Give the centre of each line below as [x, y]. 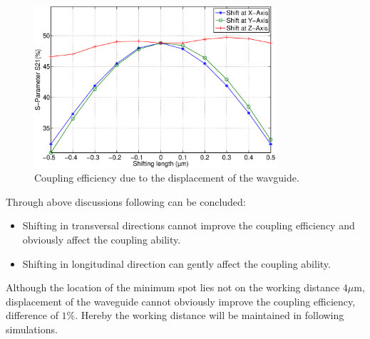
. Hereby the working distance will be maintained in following [210, 315]
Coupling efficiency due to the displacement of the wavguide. [167, 178]
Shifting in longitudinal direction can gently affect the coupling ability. [176, 263]
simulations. [32, 329]
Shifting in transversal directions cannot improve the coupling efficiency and [189, 225]
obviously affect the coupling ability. [102, 239]
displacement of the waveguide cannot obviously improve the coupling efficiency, [181, 301]
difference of [32, 315]
